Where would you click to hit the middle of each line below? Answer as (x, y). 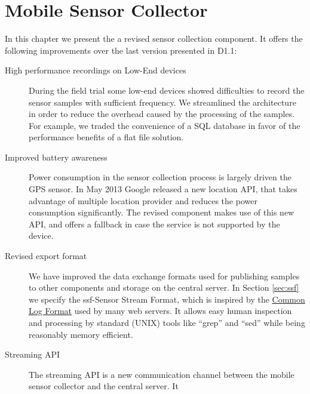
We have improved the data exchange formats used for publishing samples (164, 276)
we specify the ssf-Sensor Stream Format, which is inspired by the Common (167, 299)
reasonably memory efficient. (81, 334)
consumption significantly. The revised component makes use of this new (162, 212)
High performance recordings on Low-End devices (96, 70)
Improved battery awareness (56, 157)
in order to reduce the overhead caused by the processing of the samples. (162, 114)
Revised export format (46, 256)
